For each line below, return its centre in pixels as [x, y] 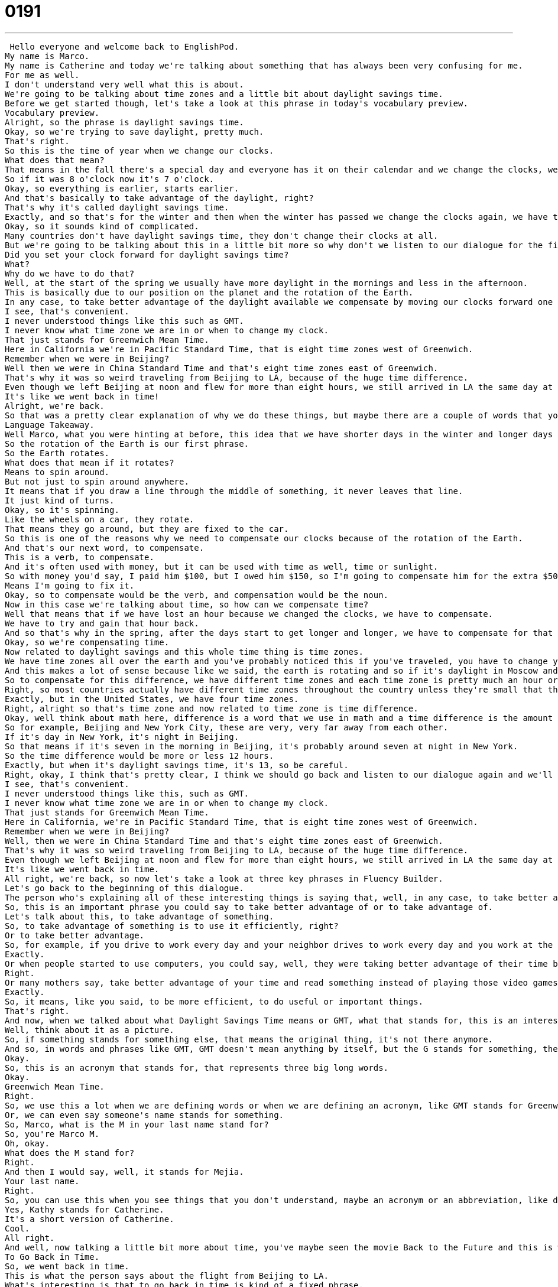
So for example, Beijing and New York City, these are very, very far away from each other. [227, 727]
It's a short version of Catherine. [90, 1219]
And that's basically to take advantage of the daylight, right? [159, 198]
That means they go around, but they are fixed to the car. [147, 529]
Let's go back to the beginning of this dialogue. [124, 888]
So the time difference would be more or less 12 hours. [139, 755]
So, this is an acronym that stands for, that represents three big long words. [197, 1067]
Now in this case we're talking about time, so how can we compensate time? [187, 604]
